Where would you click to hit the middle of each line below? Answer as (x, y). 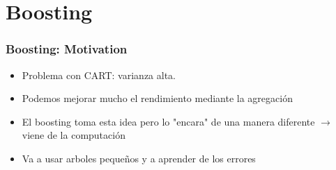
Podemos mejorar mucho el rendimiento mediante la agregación (157, 98)
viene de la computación (74, 135)
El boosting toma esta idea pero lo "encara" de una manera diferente (168, 121)
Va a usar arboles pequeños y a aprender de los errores (139, 158)
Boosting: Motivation (67, 49)
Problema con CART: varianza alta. (99, 75)
